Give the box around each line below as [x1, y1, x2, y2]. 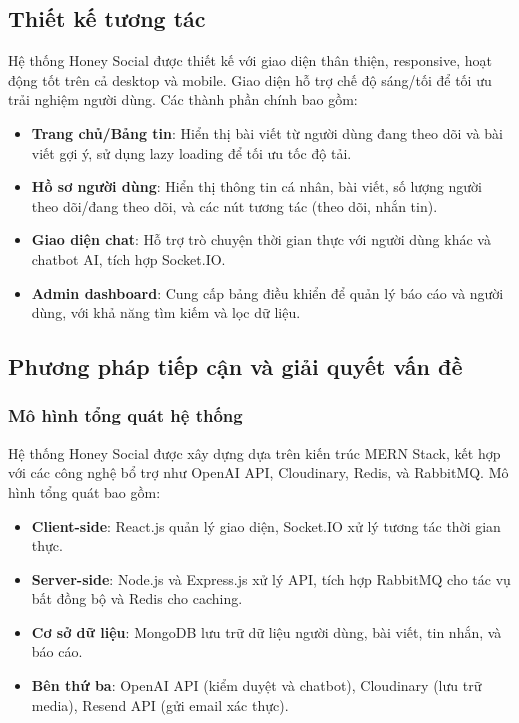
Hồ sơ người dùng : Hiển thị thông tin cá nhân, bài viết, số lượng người [31, 176, 482, 197]
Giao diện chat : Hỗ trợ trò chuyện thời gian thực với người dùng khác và [31, 229, 491, 250]
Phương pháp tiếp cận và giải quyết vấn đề [8, 351, 463, 382]
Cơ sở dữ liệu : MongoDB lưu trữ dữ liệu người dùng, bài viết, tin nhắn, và [31, 621, 502, 642]
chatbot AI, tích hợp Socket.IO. [31, 248, 226, 269]
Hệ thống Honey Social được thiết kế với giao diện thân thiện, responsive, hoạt [8, 50, 492, 71]
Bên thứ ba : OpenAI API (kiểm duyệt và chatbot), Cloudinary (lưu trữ [31, 675, 482, 696]
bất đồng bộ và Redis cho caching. [31, 588, 243, 609]
